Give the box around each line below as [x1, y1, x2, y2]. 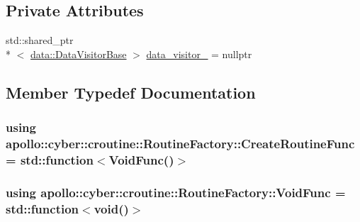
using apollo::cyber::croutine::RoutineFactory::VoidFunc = [6, 183, 346, 201]
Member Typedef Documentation [6, 81, 256, 103]
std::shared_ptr [6, 33, 74, 48]
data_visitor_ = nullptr [146, 46, 252, 61]
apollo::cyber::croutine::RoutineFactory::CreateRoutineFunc [6, 135, 355, 152]
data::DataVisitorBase [30, 46, 127, 61]
